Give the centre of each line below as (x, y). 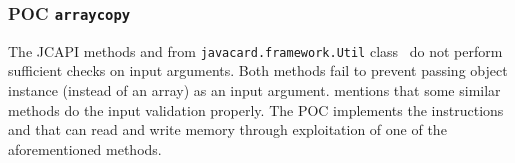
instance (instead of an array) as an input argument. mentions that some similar (254, 90)
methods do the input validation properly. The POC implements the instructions (256, 109)
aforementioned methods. (85, 148)
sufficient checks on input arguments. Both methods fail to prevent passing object (258, 70)
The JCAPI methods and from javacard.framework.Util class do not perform (255, 50)
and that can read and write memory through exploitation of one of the (227, 129)
